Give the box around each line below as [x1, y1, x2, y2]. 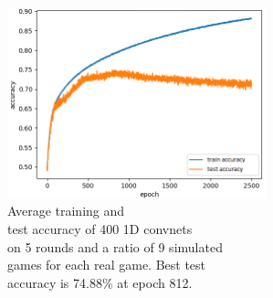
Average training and [7, 201, 125, 220]
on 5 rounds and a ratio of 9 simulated [7, 237, 223, 256]
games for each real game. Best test [7, 255, 206, 274]
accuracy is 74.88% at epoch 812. [7, 272, 193, 292]
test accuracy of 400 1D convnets [7, 219, 193, 239]
